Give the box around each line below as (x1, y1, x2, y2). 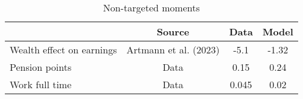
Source (156, 25, 190, 38)
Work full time (10, 77, 72, 91)
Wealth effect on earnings (10, 43, 117, 56)
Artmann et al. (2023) (126, 43, 220, 56)
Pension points (10, 60, 72, 74)
